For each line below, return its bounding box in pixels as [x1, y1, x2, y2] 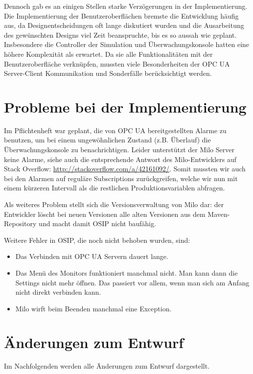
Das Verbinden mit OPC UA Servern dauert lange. [15, 251, 168, 261]
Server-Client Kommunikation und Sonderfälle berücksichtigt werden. [4, 68, 212, 78]
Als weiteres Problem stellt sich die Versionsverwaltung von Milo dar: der [4, 199, 224, 210]
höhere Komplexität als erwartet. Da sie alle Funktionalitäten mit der [4, 48, 213, 59]
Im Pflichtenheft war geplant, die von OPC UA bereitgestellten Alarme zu [4, 125, 227, 135]
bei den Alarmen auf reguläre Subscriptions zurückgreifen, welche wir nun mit [4, 173, 238, 183]
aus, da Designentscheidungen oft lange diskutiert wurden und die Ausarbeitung [4, 20, 244, 30]
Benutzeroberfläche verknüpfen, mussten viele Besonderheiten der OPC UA [4, 58, 230, 69]
